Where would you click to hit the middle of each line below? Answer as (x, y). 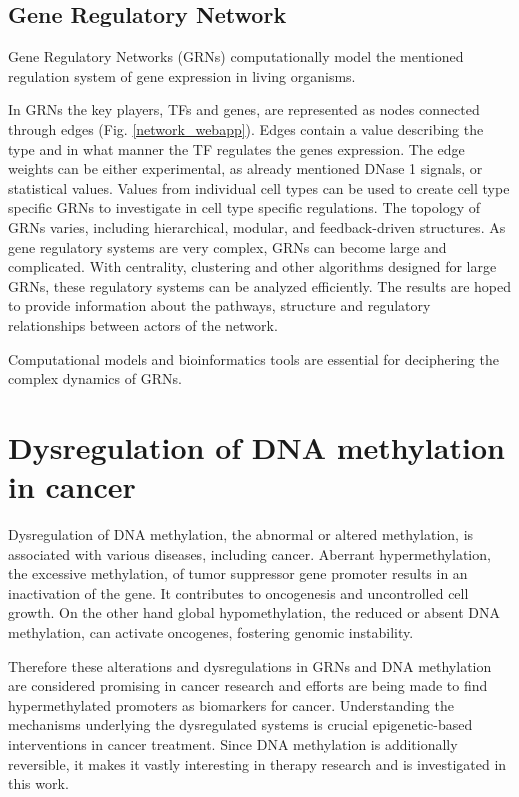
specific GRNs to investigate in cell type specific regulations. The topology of (244, 207)
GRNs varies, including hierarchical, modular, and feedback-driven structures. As (257, 226)
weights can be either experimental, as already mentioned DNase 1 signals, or (245, 168)
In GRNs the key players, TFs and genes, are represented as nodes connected (244, 109)
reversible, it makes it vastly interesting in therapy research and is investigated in (257, 763)
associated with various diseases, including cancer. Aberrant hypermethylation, (249, 553)
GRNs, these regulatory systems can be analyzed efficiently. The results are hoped (259, 285)
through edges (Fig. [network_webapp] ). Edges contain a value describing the (246, 128)
